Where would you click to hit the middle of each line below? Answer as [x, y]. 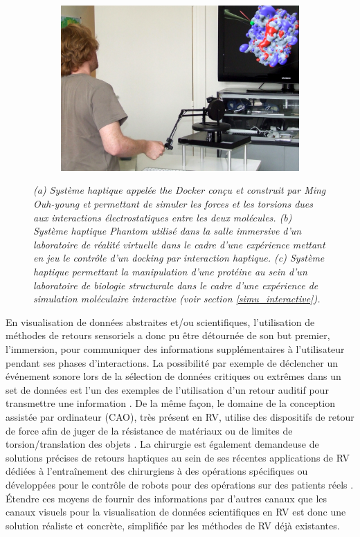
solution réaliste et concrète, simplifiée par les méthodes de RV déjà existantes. [173, 525]
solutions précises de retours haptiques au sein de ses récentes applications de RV [178, 457]
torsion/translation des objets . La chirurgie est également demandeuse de [162, 444]
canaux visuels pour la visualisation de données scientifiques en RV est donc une [176, 512]
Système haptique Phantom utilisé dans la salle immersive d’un [168, 231]
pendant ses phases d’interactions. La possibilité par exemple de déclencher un [172, 362]
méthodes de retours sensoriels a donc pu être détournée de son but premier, [168, 335]
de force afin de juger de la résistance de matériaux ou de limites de [149, 430]
